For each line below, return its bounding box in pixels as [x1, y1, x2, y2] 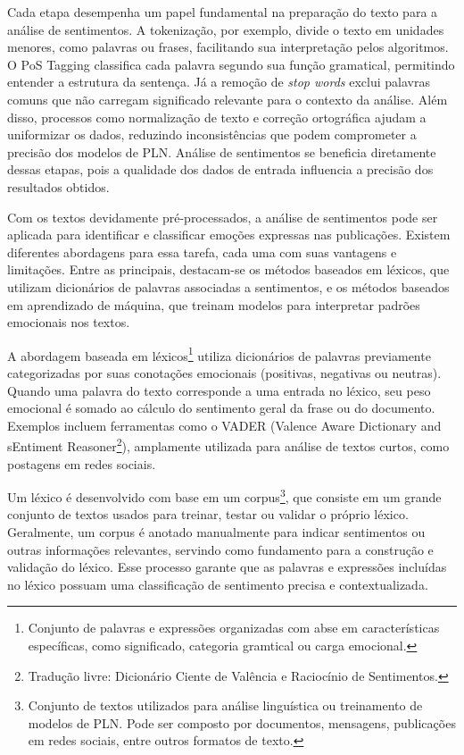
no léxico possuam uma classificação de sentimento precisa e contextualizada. [7, 575, 428, 593]
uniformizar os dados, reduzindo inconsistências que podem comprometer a [7, 125, 417, 144]
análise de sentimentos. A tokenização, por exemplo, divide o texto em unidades [7, 20, 444, 38]
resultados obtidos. [7, 177, 110, 196]
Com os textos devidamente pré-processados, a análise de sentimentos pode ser [7, 207, 438, 226]
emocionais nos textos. [7, 313, 130, 331]
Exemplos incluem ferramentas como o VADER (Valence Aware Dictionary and [7, 415, 442, 434]
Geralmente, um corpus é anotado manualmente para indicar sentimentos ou [7, 523, 426, 541]
